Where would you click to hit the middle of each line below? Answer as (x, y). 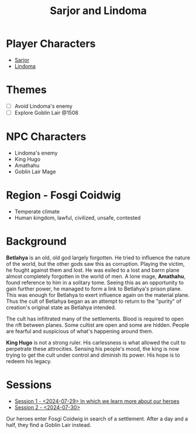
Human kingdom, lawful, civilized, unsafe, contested (78, 217)
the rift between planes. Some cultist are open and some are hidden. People (98, 325)
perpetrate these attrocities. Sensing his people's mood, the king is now (93, 348)
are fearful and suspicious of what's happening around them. (80, 331)
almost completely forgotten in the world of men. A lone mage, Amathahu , (96, 276)
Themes (26, 90)
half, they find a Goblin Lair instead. (49, 425)
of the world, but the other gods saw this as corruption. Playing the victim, (95, 264)
